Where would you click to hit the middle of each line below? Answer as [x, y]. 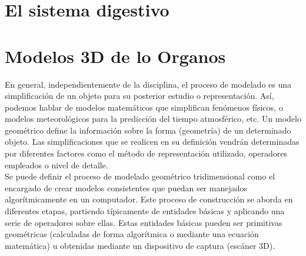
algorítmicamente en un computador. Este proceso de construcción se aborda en [149, 199]
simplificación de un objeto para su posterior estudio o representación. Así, [139, 96]
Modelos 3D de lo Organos [115, 56]
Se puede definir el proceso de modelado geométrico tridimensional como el [140, 176]
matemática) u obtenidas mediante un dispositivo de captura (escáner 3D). [140, 245]
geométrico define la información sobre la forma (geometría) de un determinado [148, 130]
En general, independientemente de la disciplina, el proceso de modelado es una [148, 84]
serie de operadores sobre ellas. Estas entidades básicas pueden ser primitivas [144, 222]
